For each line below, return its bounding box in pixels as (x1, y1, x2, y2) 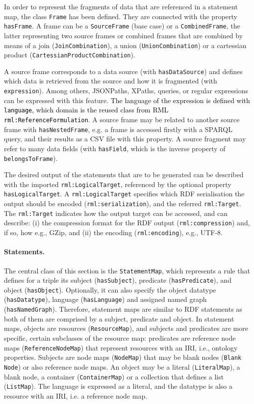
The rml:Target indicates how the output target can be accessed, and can (4, 208, 228, 218)
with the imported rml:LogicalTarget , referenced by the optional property (4, 179, 231, 189)
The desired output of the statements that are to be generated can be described (4, 169, 244, 180)
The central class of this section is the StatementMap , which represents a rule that (4, 265, 250, 275)
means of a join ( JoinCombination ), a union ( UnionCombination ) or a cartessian (4, 40, 247, 50)
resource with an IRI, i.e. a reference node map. (4, 390, 148, 401)
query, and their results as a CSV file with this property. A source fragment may (4, 134, 246, 144)
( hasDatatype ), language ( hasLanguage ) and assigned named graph (4, 294, 207, 304)
